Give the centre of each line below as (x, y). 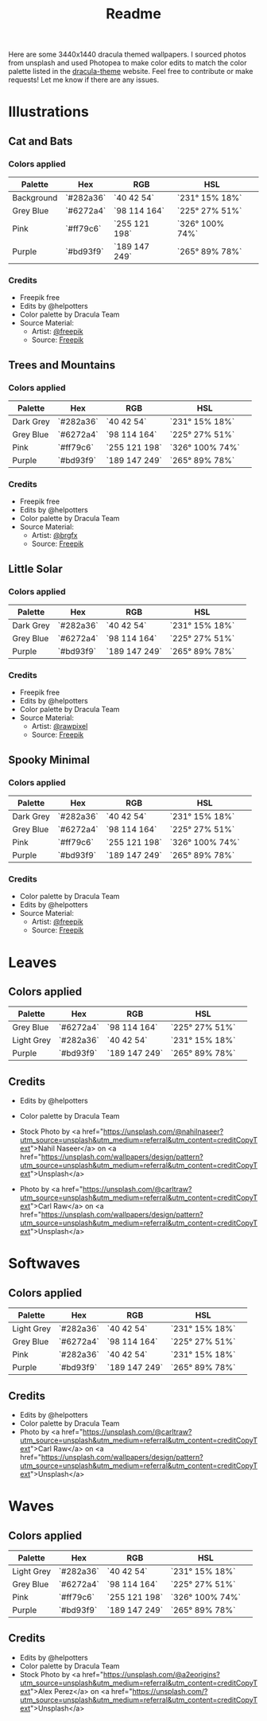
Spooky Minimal (49, 759)
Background (35, 198)
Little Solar (36, 568)
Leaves (33, 962)
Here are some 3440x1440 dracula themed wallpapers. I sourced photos (127, 55)
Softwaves (44, 1264)
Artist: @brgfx (54, 535)
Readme (133, 14)
